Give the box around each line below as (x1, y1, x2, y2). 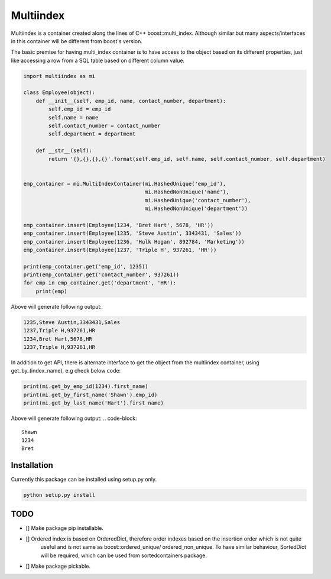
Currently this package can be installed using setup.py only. (11, 476, 157, 483)
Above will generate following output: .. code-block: (11, 415, 137, 422)
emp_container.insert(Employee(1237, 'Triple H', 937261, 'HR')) (23, 246, 217, 253)
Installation (11, 460, 53, 470)
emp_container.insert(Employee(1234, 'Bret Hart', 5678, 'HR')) (23, 222, 214, 228)
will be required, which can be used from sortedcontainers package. (40, 552, 207, 559)
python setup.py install (23, 491, 96, 499)
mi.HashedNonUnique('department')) (145, 205, 248, 212)
